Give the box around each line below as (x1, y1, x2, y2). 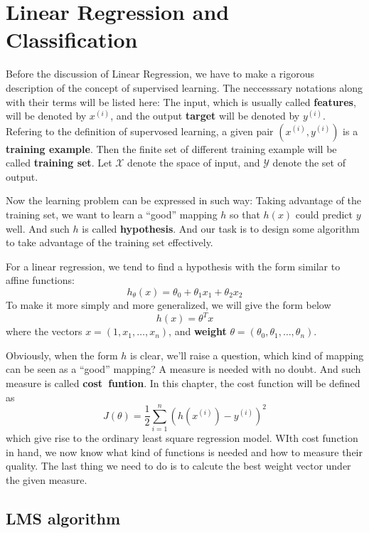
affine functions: (6, 273, 75, 287)
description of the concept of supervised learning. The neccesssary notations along (6, 80, 363, 95)
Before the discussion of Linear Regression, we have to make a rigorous (6, 66, 315, 81)
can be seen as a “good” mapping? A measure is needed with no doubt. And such (6, 362, 361, 376)
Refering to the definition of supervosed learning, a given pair (6, 123, 274, 138)
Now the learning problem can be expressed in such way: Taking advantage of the (6, 193, 362, 208)
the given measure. (6, 473, 87, 487)
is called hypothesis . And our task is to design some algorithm (82, 221, 360, 236)
